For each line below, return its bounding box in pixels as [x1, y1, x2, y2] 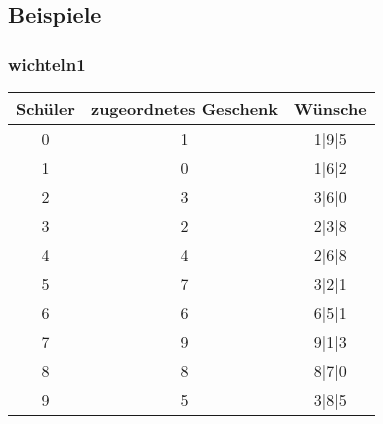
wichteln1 [8, 51, 86, 76]
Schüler [16, 97, 75, 120]
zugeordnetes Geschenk [90, 97, 279, 120]
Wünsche [294, 97, 367, 120]
